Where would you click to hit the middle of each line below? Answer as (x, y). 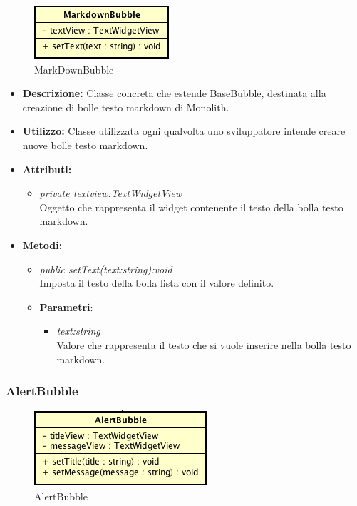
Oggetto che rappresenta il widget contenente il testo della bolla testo (191, 207)
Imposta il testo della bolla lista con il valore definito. (157, 283)
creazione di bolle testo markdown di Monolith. (126, 107)
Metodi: (42, 244)
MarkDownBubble (74, 69)
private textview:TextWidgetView (111, 193)
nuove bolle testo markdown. (85, 145)
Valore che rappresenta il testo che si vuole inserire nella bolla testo (204, 344)
